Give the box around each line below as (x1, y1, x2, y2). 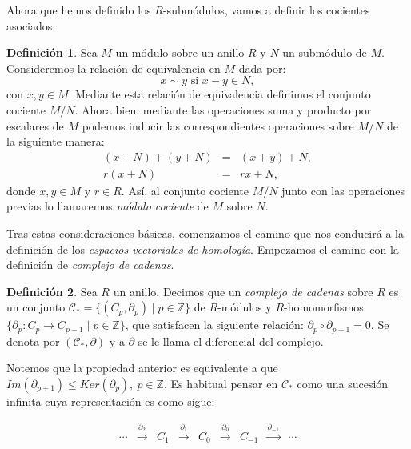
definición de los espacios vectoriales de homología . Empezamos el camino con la (6, 240, 399, 257)
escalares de (6, 117, 64, 134)
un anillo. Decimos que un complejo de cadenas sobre (113, 283, 373, 299)
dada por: (238, 59, 286, 76)
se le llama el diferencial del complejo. (138, 332, 324, 349)
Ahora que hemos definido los (6, 2, 151, 18)
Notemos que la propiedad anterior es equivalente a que (6, 359, 278, 376)
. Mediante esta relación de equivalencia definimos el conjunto (68, 86, 371, 102)
